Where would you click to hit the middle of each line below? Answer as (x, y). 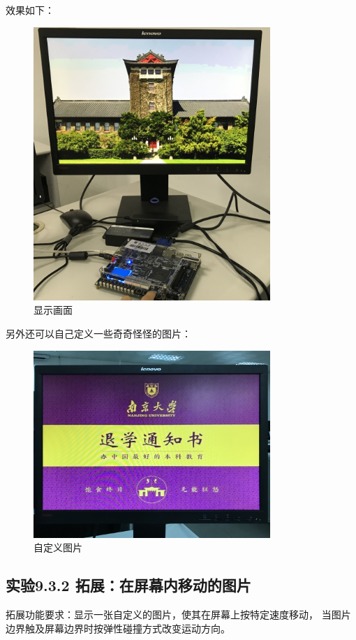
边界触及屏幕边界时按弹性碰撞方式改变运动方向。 (118, 628)
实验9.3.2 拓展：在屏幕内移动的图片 (128, 585)
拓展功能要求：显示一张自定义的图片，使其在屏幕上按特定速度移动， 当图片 (178, 614)
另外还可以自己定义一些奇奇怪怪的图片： (98, 333)
